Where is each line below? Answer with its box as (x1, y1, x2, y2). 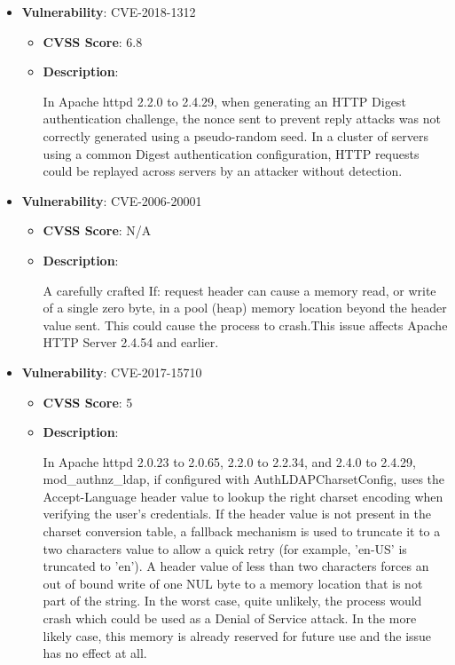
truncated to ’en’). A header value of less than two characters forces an (43, 557, 429, 575)
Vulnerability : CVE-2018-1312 (21, 3, 196, 20)
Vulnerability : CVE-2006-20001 (21, 191, 202, 210)
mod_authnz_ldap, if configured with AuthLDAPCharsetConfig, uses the (43, 470, 445, 488)
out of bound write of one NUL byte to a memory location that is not (43, 574, 423, 592)
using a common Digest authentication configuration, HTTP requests (43, 144, 420, 162)
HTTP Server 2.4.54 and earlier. (43, 333, 219, 352)
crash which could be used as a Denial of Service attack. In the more (43, 609, 417, 628)
